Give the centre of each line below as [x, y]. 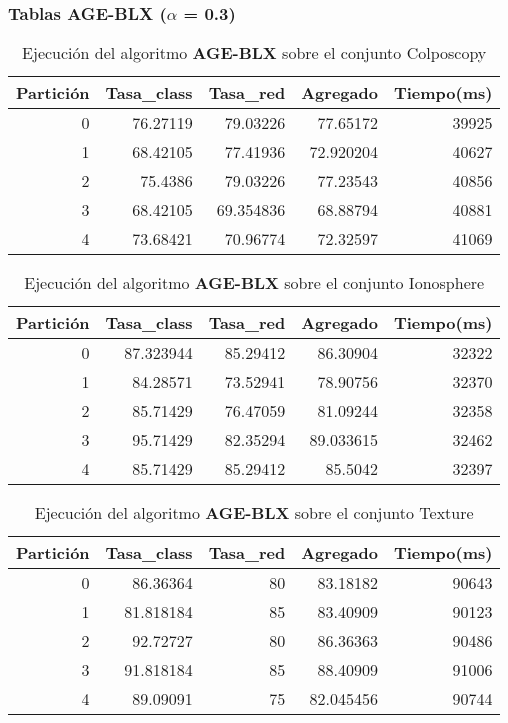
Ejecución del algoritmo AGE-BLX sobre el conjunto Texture [254, 513]
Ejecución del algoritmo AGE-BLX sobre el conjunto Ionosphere [254, 283]
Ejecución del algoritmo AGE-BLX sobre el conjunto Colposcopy [254, 53]
